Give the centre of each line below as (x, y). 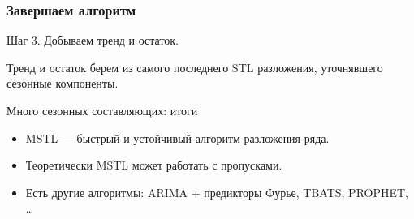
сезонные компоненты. (63, 83)
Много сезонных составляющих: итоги (102, 110)
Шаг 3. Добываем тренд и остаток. (93, 40)
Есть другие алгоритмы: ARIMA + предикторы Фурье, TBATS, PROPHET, (217, 192)
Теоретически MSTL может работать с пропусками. (154, 165)
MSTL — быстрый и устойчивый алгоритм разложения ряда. (177, 137)
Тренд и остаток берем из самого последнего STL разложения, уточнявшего (195, 67)
